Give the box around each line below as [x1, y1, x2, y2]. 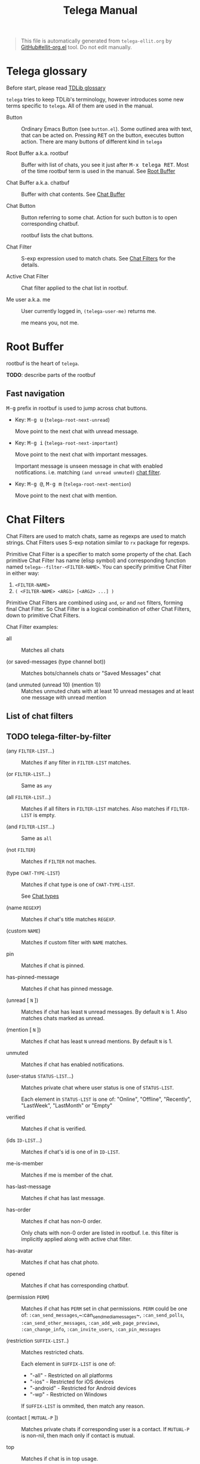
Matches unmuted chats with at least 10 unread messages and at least [21, 688, 194, 695]
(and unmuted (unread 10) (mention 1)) [6, 681, 101, 688]
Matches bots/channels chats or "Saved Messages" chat [21, 670, 161, 677]
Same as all [21, 834, 52, 842]
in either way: [6, 569, 40, 576]
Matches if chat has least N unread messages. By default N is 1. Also [21, 1008, 187, 1015]
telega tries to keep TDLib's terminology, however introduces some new [6, 96, 184, 103]
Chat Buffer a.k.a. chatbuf [6, 179, 70, 186]
